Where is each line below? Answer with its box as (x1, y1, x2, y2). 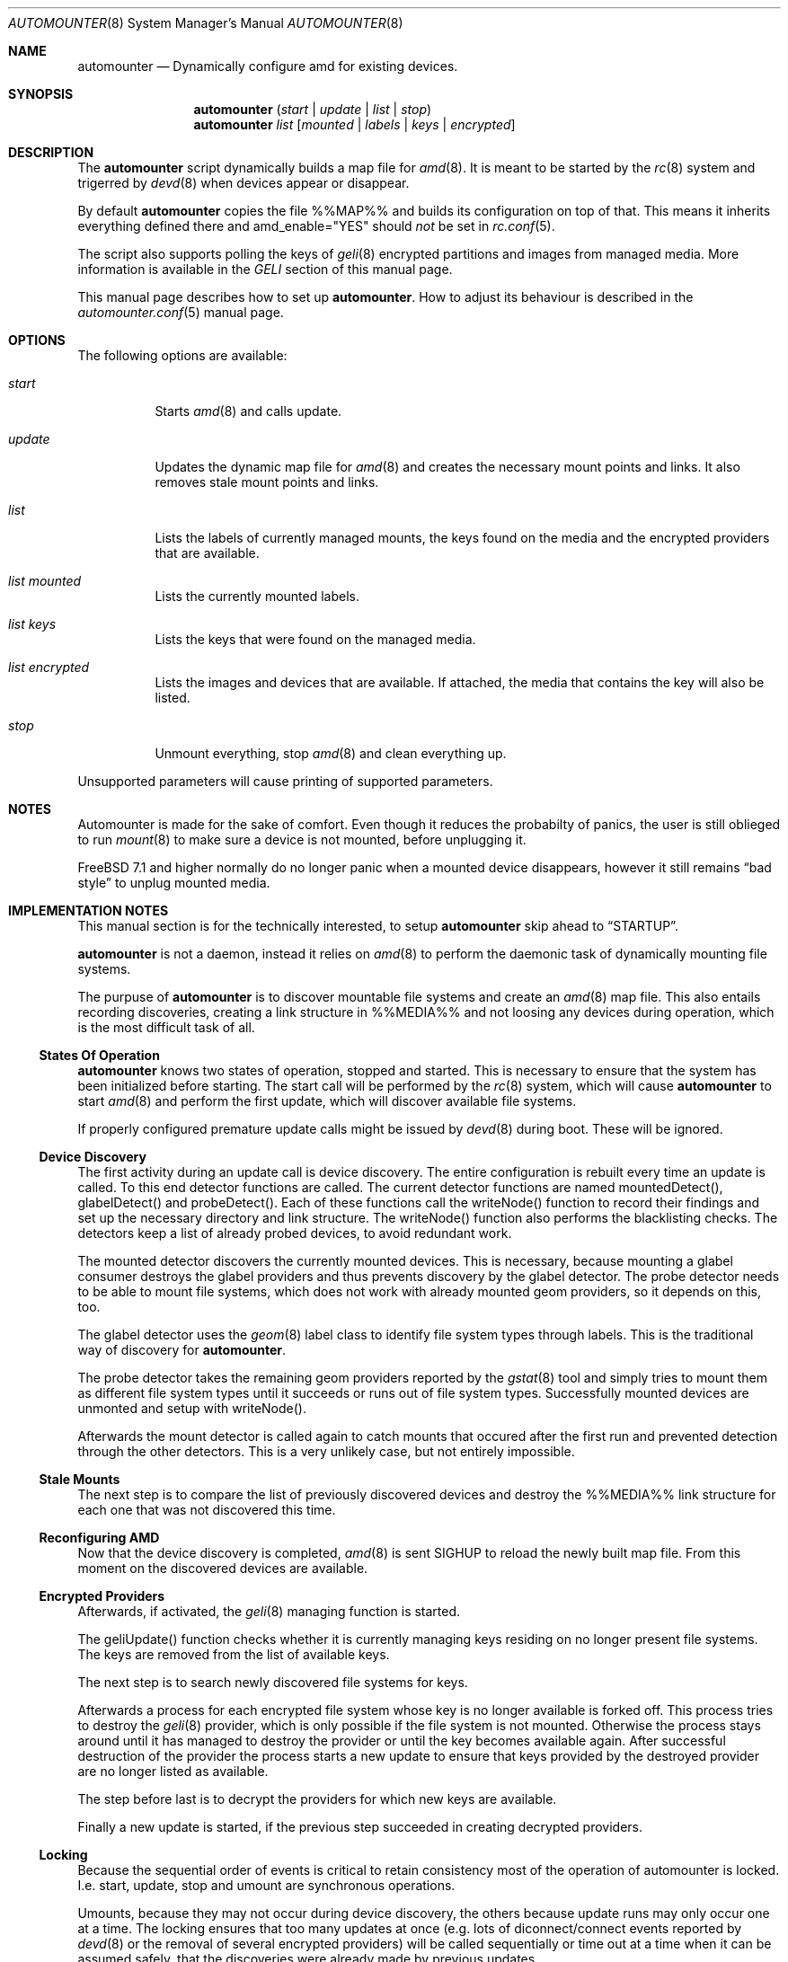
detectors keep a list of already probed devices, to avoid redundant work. (77, 1225, 512, 1241)
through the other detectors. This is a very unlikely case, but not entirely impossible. (77, 1444, 575, 1459)
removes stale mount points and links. (155, 474, 379, 490)
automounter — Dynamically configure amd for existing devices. (77, 58, 458, 74)
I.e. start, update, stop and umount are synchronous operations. (77, 1878, 456, 1893)
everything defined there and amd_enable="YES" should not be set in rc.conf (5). (77, 218, 555, 234)
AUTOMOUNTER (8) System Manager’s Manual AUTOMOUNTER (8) (8, 15, 403, 31)
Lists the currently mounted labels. (155, 588, 360, 604)
